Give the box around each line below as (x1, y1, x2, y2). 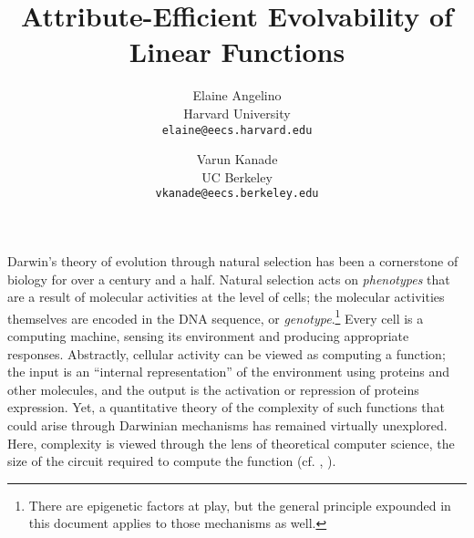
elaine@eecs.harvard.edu (161, 123, 313, 137)
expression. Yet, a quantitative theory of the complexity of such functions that (7, 398, 445, 417)
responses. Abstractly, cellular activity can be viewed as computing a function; (7, 344, 446, 363)
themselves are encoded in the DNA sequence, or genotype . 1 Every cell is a (7, 305, 424, 327)
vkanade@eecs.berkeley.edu (155, 187, 319, 201)
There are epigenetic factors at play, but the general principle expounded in (28, 495, 451, 514)
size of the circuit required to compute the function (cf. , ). (7, 451, 336, 471)
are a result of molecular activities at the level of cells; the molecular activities (7, 287, 445, 306)
